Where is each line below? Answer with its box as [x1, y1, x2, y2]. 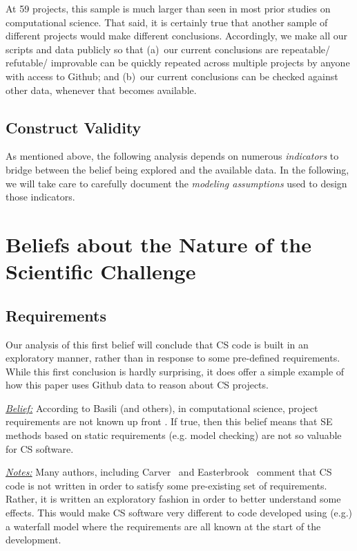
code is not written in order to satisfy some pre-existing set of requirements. [6, 478, 327, 492]
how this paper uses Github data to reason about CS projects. [6, 377, 269, 392]
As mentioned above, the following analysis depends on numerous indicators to [6, 149, 339, 163]
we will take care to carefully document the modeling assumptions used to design [6, 176, 347, 190]
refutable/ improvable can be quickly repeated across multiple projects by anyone [6, 55, 350, 70]
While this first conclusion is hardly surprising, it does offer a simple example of [6, 364, 345, 378]
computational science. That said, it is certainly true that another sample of [6, 15, 328, 29]
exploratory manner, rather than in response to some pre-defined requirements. [6, 351, 340, 365]
